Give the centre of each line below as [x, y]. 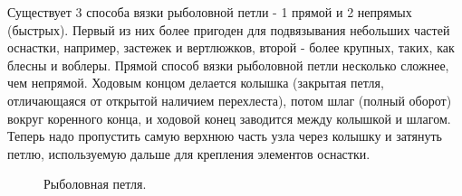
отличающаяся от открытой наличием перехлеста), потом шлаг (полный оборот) [230, 100]
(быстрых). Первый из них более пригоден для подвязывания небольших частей [229, 29]
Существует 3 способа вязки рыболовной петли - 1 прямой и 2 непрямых [210, 12]
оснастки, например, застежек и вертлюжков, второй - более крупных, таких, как [231, 47]
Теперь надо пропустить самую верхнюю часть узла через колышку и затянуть [225, 136]
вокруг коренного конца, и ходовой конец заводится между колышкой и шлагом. [229, 118]
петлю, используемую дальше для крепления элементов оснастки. [189, 153]
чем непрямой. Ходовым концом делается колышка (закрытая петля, [196, 83]
